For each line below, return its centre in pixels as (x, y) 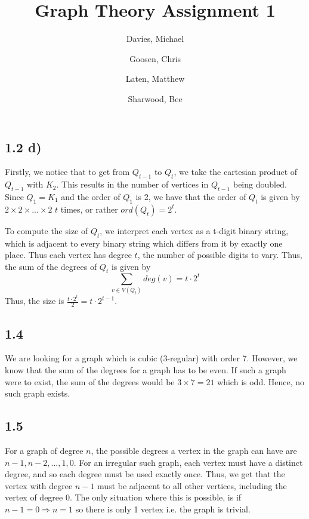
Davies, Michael (155, 39)
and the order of (91, 196)
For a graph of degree (44, 450)
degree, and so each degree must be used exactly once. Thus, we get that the (145, 474)
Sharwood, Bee (155, 98)
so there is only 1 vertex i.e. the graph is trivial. (163, 509)
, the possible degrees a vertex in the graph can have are (194, 450)
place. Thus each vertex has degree (68, 255)
